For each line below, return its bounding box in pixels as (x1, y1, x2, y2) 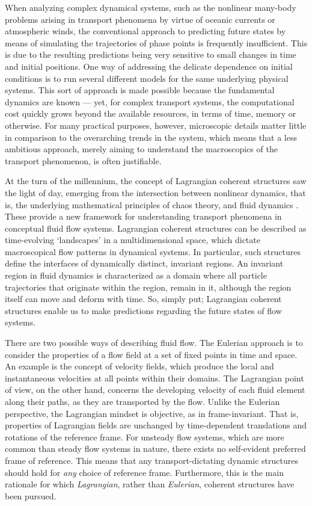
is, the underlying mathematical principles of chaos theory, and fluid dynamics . (5, 198, 299, 211)
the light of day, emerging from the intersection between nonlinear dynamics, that (5, 186, 306, 199)
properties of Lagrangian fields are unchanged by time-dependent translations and (5, 419, 307, 431)
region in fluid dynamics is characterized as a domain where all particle (5, 269, 267, 282)
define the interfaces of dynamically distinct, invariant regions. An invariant (5, 257, 284, 270)
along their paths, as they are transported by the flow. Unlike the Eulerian (5, 395, 280, 407)
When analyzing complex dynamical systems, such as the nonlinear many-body (5, 1, 296, 13)
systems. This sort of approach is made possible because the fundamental (5, 84, 275, 96)
